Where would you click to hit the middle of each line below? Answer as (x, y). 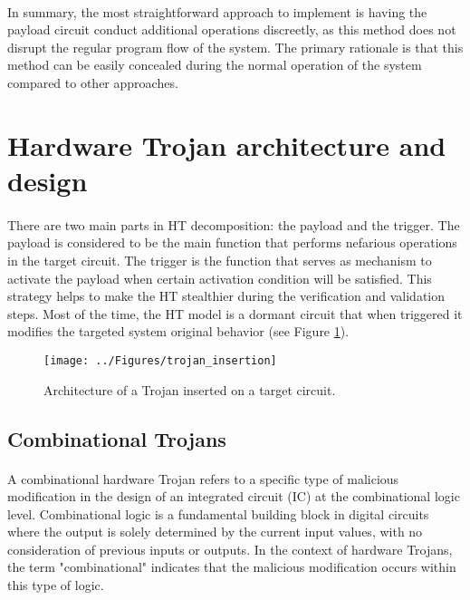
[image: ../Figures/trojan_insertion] (160, 360)
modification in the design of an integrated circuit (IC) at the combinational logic (234, 496)
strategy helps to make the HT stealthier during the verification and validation (226, 296)
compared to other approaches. (93, 82)
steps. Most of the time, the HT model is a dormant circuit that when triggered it (235, 313)
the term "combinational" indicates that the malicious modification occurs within (232, 567)
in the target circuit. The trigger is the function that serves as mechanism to (220, 260)
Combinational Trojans (117, 438)
